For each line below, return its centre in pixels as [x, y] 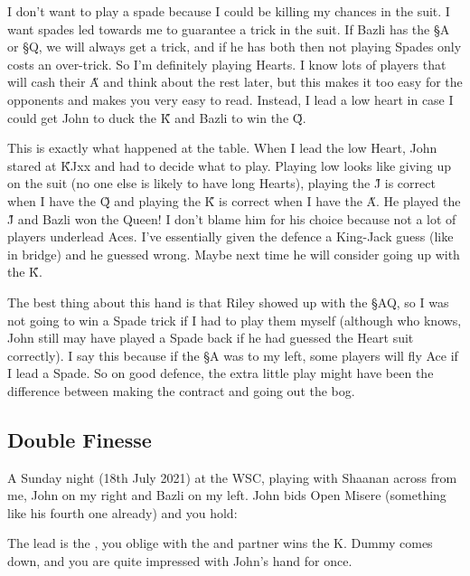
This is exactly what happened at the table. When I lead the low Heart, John [222, 148]
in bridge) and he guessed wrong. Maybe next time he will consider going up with [234, 254]
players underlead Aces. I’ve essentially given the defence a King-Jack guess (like [230, 236]
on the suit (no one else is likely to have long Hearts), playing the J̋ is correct [221, 183]
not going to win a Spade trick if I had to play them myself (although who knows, [235, 320]
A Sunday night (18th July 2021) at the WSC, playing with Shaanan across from [232, 477]
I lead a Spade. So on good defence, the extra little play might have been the [221, 373]
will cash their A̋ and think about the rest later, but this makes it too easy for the [235, 82]
